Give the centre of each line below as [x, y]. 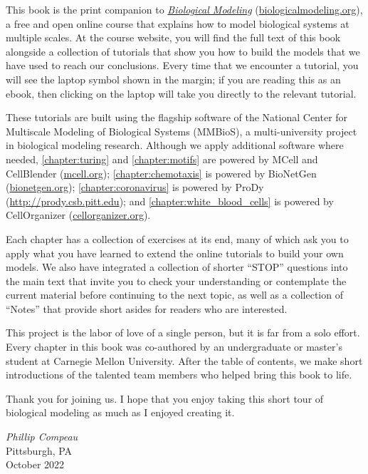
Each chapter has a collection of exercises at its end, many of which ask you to [177, 238]
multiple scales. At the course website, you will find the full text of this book [173, 37]
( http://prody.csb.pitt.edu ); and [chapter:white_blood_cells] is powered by [170, 201]
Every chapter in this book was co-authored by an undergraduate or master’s [174, 347]
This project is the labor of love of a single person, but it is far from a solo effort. [183, 333]
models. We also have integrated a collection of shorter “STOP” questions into [177, 267]
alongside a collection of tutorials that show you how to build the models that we [183, 51]
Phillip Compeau [42, 437]
